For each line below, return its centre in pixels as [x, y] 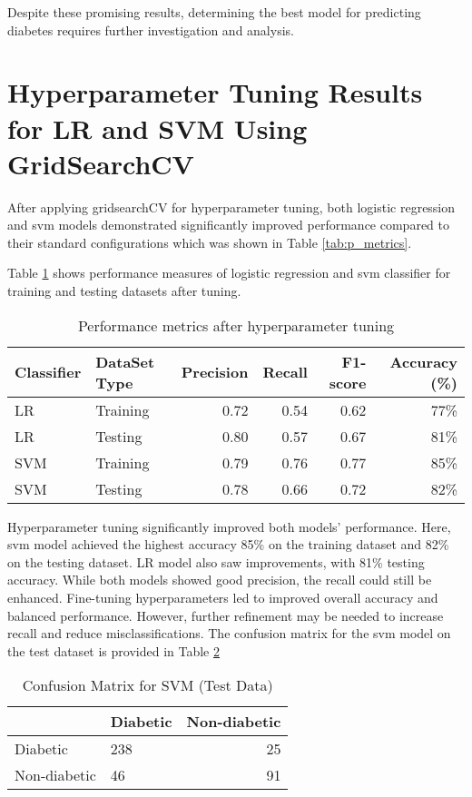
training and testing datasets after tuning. [124, 291]
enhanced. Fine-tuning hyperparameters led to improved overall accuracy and [223, 598]
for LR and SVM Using [157, 128]
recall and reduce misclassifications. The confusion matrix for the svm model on [229, 633]
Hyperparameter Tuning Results [215, 92]
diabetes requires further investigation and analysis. [151, 30]
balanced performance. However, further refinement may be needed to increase [226, 615]
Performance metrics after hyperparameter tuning [236, 325]
